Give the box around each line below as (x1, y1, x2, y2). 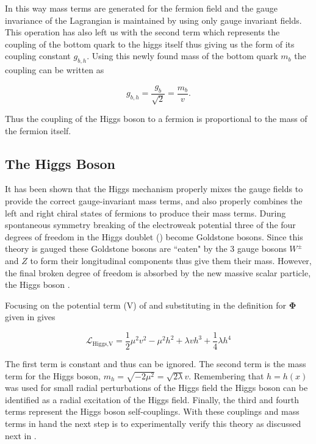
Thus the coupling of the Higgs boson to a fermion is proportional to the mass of (5, 112, 307, 124)
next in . (5, 429, 37, 442)
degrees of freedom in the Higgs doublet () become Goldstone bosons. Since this (5, 230, 303, 243)
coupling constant (5, 49, 71, 62)
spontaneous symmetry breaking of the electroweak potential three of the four (5, 218, 296, 231)
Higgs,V (92, 340, 113, 347)
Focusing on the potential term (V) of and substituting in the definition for (5, 298, 287, 311)
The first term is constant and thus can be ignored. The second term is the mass (5, 357, 306, 370)
